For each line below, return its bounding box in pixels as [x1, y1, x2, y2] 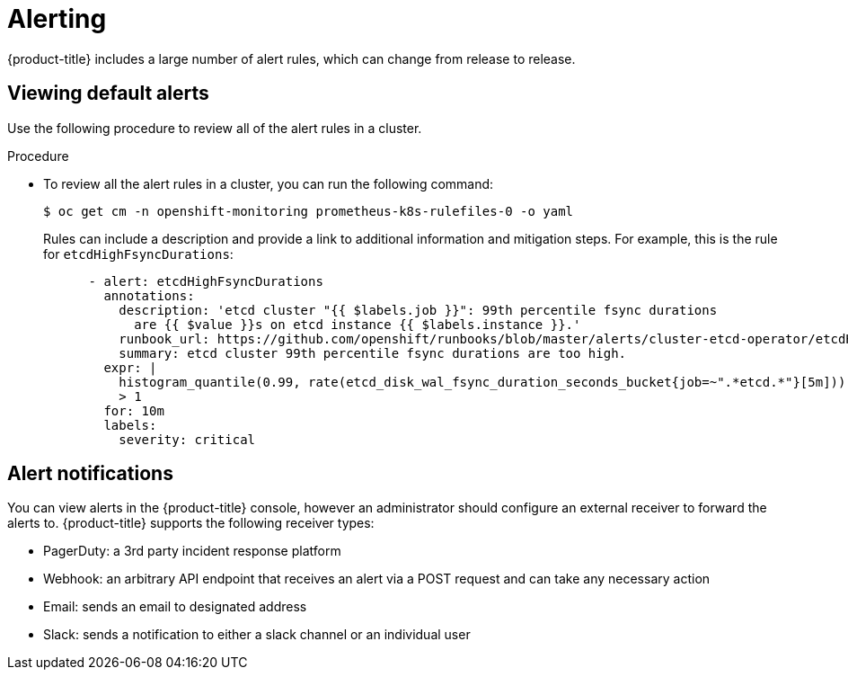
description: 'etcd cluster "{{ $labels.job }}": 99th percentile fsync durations [119, 302, 718, 317]
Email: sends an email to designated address [43, 599, 307, 615]
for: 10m [103, 403, 164, 418]
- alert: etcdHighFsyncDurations [88, 273, 323, 289]
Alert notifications [7, 462, 173, 485]
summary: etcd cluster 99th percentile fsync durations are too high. [119, 345, 627, 361]
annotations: [103, 288, 195, 303]
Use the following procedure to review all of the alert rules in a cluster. [7, 120, 422, 136]
